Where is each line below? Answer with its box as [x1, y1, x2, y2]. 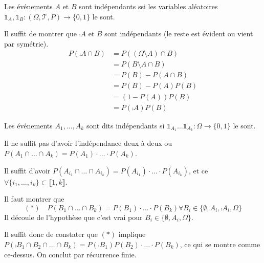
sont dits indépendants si [86, 120, 165, 130]
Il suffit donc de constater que [4, 229, 98, 239]
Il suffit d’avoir [4, 165, 51, 176]
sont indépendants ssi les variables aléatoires [79, 1, 218, 11]
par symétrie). [4, 38, 49, 49]
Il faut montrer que [4, 193, 64, 204]
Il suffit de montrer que [4, 28, 77, 39]
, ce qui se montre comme [180, 238, 260, 249]
